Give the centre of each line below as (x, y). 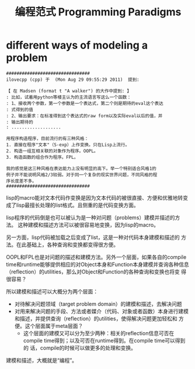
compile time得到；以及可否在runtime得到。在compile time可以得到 (104, 340)
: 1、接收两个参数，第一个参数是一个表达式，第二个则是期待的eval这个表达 (85, 103)
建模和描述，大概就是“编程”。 (42, 360)
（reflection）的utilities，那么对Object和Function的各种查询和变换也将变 (93, 271)
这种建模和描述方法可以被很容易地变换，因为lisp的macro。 (88, 225)
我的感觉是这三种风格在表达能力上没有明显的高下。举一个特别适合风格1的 (81, 168)
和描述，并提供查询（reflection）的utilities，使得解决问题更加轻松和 (96, 318)
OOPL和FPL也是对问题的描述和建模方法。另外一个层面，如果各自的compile (96, 257)
